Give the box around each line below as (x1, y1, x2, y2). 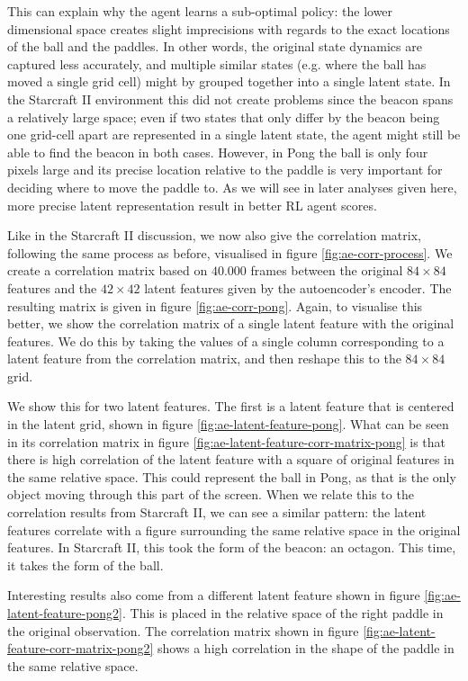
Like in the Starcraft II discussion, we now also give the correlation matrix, (7, 226, 421, 245)
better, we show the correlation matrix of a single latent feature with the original (7, 314, 454, 333)
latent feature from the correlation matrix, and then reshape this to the (7, 349, 401, 368)
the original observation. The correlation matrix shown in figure (7, 621, 359, 640)
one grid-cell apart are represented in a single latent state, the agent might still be (7, 125, 461, 144)
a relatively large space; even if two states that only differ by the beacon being (7, 107, 440, 126)
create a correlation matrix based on (7, 261, 208, 280)
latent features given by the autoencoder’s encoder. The (144, 278, 452, 297)
